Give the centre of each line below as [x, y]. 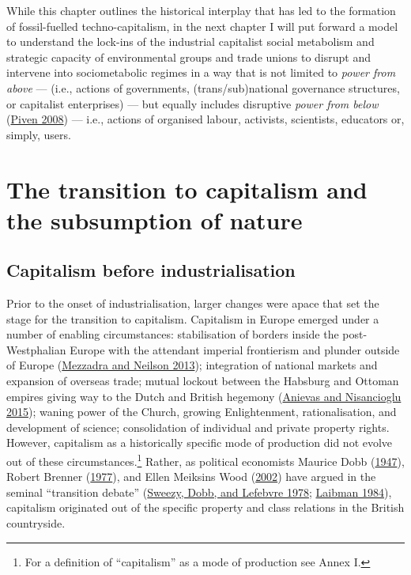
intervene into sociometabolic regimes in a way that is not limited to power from [201, 72]
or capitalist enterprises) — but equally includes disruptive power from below [192, 103]
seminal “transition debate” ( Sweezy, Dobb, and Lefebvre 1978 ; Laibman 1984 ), [199, 492]
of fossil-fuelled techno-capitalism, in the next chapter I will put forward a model [202, 26]
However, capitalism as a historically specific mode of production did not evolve [200, 443]
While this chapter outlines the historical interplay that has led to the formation [201, 10]
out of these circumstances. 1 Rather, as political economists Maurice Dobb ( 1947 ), [205, 460]
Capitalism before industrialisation [151, 270]
